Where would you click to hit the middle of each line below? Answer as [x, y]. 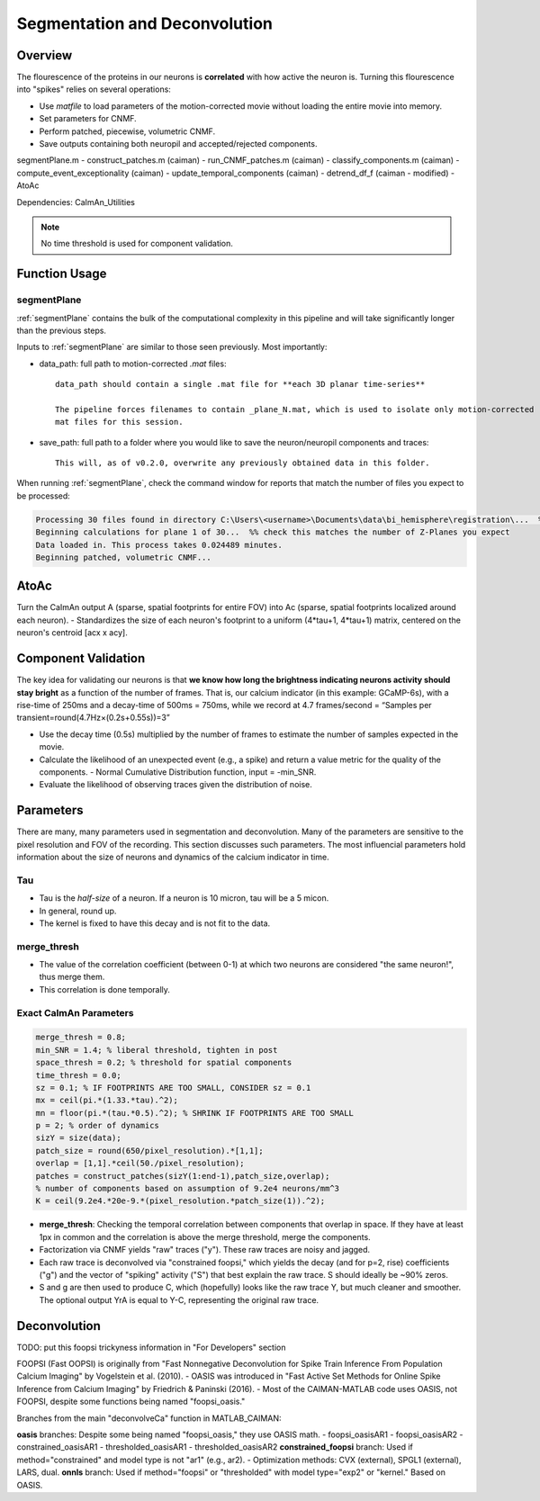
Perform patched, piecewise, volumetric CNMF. [127, 131]
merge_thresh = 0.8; [81, 1038]
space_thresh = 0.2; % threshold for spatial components [164, 1063]
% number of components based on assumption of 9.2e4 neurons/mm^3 [188, 1189]
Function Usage [62, 274]
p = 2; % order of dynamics [97, 1126]
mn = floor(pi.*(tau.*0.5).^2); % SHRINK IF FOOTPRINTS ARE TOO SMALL [195, 1113]
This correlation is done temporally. [105, 989]
